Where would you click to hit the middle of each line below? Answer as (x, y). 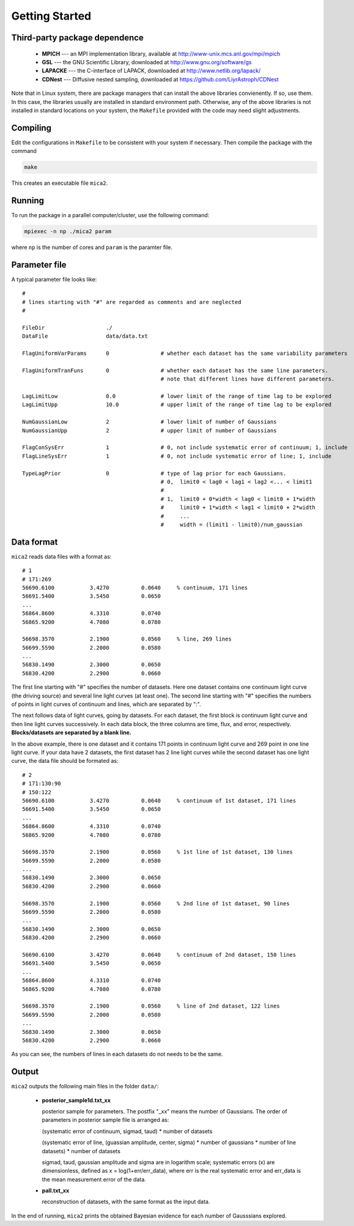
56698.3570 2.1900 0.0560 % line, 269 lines (127, 639)
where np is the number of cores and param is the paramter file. (92, 247)
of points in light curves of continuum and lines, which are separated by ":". (106, 704)
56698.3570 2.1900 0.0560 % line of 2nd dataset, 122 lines (151, 1006)
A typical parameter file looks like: (54, 279)
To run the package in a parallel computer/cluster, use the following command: (110, 215)
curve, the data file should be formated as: (65, 761)
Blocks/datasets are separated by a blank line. (71, 733)
